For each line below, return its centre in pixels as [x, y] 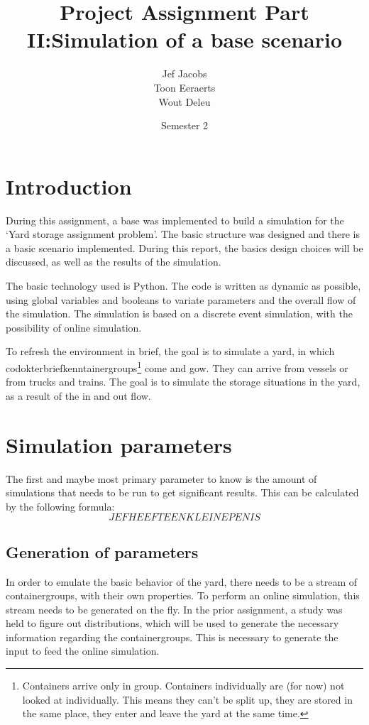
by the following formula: [60, 506]
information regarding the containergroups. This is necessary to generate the [172, 637]
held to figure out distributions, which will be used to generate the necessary [172, 623]
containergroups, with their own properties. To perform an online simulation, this [183, 595]
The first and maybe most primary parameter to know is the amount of [161, 478]
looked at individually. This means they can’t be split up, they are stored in [187, 699]
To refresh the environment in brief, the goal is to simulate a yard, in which [170, 351]
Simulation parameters [119, 444]
